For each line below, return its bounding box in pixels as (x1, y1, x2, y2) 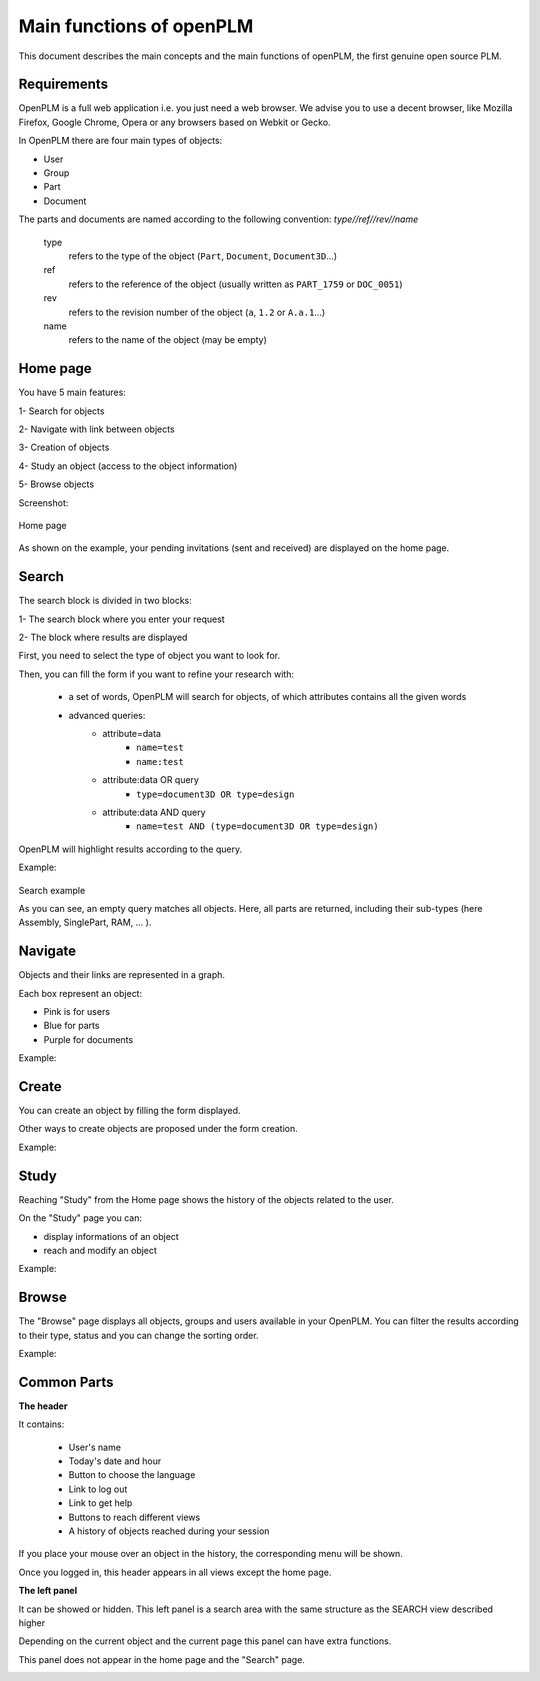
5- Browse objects (18, 478, 95, 490)
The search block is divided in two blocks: (18, 595, 192, 607)
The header (18, 1400, 68, 1412)
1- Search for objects (18, 405, 105, 417)
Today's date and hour (68, 1455, 162, 1467)
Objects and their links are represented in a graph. (18, 969, 225, 981)
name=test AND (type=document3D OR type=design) (136, 821, 379, 832)
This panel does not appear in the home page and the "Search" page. (18, 1653, 305, 1665)
